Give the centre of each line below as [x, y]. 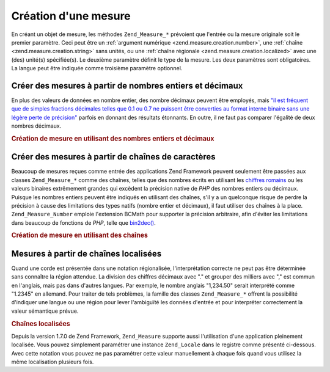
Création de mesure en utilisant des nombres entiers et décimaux [113, 139]
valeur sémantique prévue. [45, 311]
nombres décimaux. [36, 126]
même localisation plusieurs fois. [53, 362]
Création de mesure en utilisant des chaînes [80, 235]
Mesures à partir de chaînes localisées [86, 253]
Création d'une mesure [71, 16]
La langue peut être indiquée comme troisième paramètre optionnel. [97, 68]
